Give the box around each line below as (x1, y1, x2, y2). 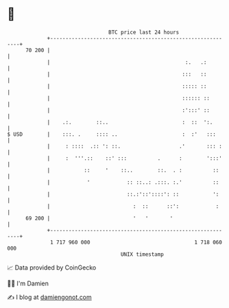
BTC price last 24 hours (108, 29, 180, 36)
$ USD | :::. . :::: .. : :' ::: (7, 130, 216, 138)
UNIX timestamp (120, 250, 165, 258)
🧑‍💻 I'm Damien (7, 279, 49, 287)
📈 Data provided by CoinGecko (7, 263, 97, 272)
